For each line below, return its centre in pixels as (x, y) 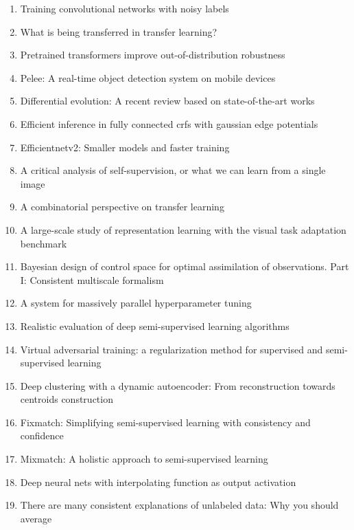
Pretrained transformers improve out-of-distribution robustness (153, 55)
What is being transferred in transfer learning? (119, 31)
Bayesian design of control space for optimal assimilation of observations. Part (185, 266)
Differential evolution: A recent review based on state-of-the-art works (167, 101)
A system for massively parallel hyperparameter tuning (136, 303)
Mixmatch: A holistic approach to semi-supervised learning (144, 459)
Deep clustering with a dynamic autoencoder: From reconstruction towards (178, 385)
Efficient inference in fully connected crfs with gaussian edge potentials (169, 123)
